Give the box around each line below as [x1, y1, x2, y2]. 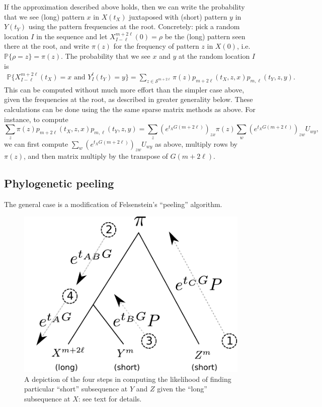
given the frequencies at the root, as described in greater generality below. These [4, 94, 253, 105]
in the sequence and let [36, 31, 108, 41]
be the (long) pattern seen [165, 31, 246, 41]
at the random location [178, 50, 250, 61]
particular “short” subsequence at [24, 383, 128, 394]
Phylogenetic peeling [4, 175, 114, 191]
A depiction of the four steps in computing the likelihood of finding [24, 373, 231, 384]
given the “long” [157, 383, 207, 394]
